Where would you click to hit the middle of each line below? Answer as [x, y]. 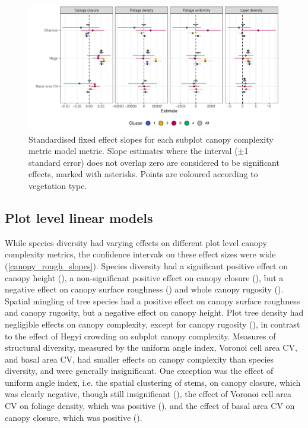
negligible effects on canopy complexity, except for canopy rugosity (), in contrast [153, 324]
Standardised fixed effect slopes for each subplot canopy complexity [151, 139]
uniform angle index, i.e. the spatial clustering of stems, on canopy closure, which [153, 382]
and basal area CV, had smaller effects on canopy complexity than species [139, 359]
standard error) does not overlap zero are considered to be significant [154, 162]
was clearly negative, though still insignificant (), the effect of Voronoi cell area [148, 394]
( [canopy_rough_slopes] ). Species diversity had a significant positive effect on [146, 265]
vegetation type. [58, 185]
